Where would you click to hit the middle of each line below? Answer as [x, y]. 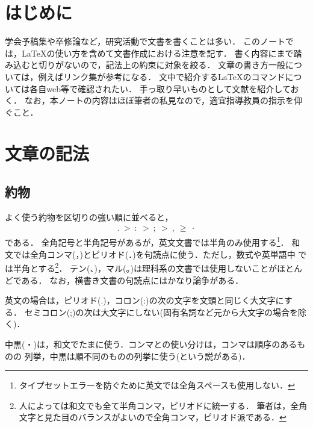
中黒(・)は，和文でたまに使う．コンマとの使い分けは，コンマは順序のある [151, 344]
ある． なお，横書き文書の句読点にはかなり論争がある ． [132, 280]
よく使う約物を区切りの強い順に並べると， [89, 217]
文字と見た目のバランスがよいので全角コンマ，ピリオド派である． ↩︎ [153, 417]
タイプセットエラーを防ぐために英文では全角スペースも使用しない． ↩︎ [157, 385]
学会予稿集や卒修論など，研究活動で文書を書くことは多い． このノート [145, 41]
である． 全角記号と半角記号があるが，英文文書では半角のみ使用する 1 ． [147, 242]
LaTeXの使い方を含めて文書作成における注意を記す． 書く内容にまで [157, 53]
